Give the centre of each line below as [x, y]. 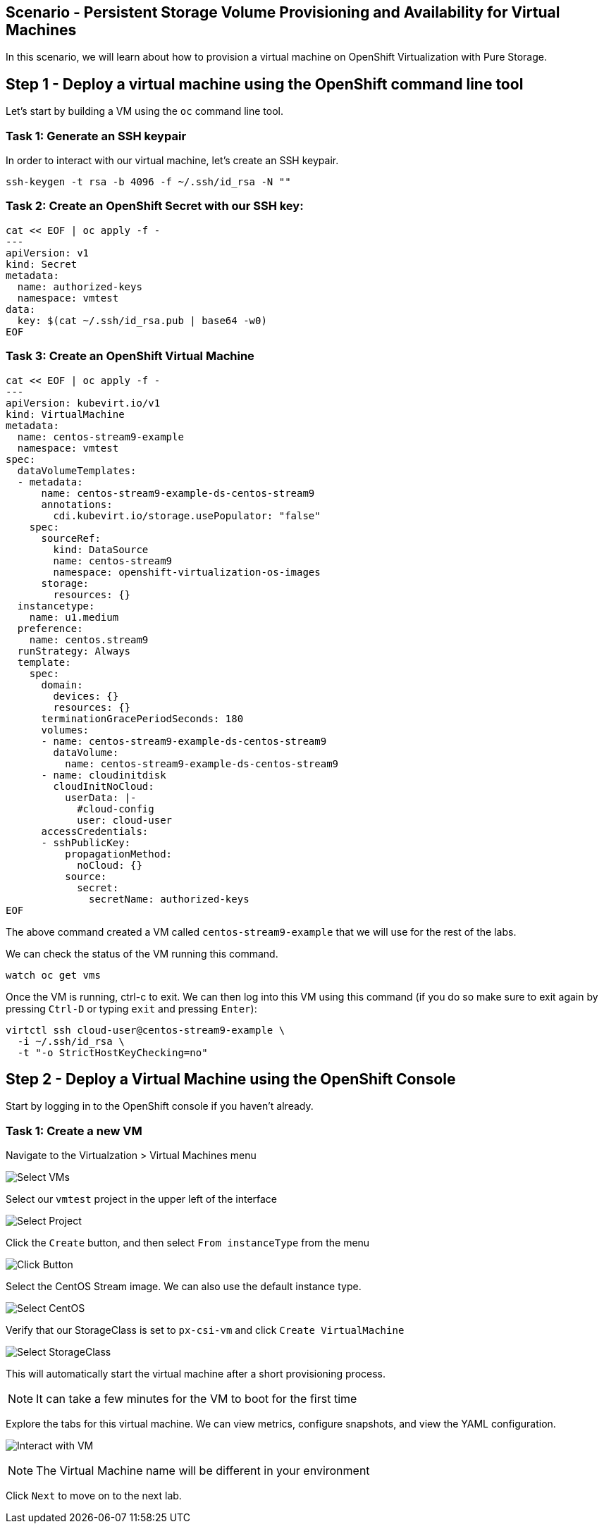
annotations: [77, 504]
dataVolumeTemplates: [77, 470]
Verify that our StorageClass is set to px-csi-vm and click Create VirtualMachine [205, 1330]
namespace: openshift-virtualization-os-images [187, 572]
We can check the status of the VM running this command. [142, 953]
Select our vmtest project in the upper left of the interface [142, 1199]
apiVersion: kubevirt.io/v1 [83, 403]
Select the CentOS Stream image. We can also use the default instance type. [184, 1287]
